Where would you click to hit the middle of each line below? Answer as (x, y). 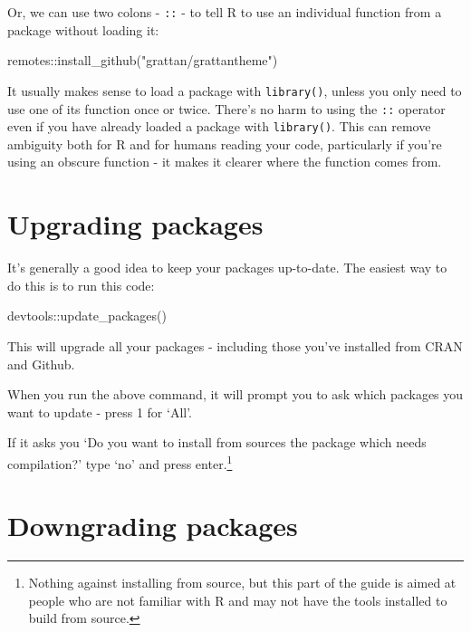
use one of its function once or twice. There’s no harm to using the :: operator (226, 108)
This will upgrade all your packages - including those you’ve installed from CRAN (235, 345)
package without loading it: (83, 29)
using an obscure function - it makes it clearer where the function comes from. (225, 162)
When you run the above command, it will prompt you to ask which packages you (235, 394)
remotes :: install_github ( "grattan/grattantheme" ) (143, 60)
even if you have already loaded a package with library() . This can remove (219, 126)
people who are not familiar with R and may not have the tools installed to (238, 600)
